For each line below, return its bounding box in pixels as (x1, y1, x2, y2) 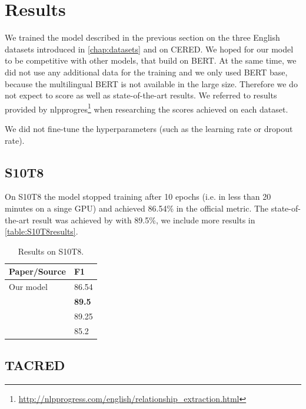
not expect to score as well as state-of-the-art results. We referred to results (5, 89, 277, 101)
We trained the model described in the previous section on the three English (5, 31, 280, 44)
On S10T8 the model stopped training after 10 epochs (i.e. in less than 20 (5, 190, 271, 203)
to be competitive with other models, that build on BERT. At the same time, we (5, 54, 297, 67)
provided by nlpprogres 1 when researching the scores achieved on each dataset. (5, 101, 288, 115)
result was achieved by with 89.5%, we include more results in (32, 213, 255, 226)
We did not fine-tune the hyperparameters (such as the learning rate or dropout (5, 122, 293, 134)
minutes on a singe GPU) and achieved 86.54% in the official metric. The (5, 202, 269, 214)
